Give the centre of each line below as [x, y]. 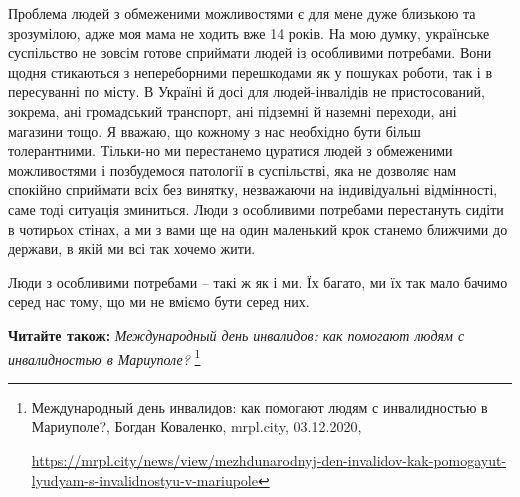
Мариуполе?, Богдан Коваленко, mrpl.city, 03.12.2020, [196, 426]
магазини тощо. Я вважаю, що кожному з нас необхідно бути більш [214, 130]
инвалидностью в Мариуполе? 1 [104, 357]
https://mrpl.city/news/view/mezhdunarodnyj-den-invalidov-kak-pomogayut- [269, 459]
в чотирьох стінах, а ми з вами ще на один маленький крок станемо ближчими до [258, 228]
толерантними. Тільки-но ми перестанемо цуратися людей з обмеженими [230, 150]
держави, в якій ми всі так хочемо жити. [132, 248]
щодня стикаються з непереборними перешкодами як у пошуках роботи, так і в [250, 71]
